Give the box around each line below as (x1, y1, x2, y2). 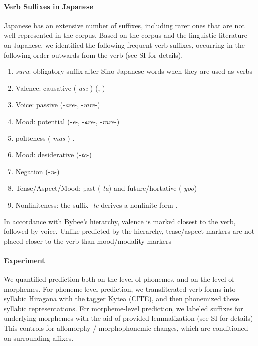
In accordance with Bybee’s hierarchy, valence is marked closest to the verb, (4, 216, 236, 226)
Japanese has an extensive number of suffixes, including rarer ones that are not (4, 20, 245, 30)
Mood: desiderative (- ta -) (15, 149, 92, 160)
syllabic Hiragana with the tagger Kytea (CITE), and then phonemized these (4, 293, 239, 304)
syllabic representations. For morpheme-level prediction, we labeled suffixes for (4, 303, 243, 313)
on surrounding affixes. (4, 332, 74, 343)
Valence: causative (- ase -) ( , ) (15, 82, 105, 93)
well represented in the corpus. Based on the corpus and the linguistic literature (4, 30, 247, 40)
